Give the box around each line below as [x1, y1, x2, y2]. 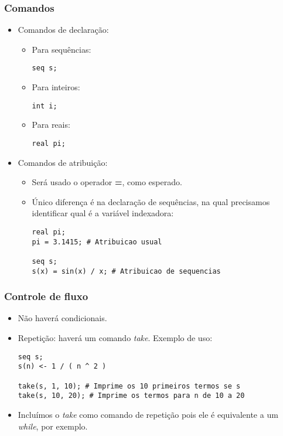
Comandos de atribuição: [18, 156, 108, 168]
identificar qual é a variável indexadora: [32, 207, 174, 219]
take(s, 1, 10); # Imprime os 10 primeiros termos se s [18, 381, 241, 390]
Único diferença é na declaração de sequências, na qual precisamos [32, 195, 270, 207]
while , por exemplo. [18, 420, 88, 432]
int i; [32, 101, 57, 110]
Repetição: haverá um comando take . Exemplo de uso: [18, 332, 213, 344]
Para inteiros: [32, 81, 80, 93]
